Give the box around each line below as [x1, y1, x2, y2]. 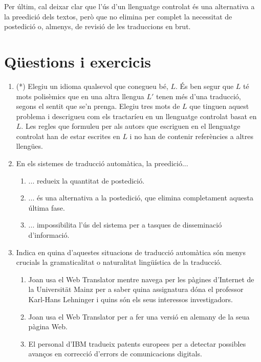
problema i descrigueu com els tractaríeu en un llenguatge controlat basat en [16, 110, 257, 121]
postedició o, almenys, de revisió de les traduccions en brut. [4, 21, 191, 32]
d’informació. [28, 230, 70, 240]
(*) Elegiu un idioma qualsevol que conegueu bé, [16, 80, 168, 91]
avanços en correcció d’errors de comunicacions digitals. [28, 348, 202, 359]
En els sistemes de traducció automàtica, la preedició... [16, 158, 188, 169]
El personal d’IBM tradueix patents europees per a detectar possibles [28, 338, 246, 349]
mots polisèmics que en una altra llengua [16, 90, 144, 101]
